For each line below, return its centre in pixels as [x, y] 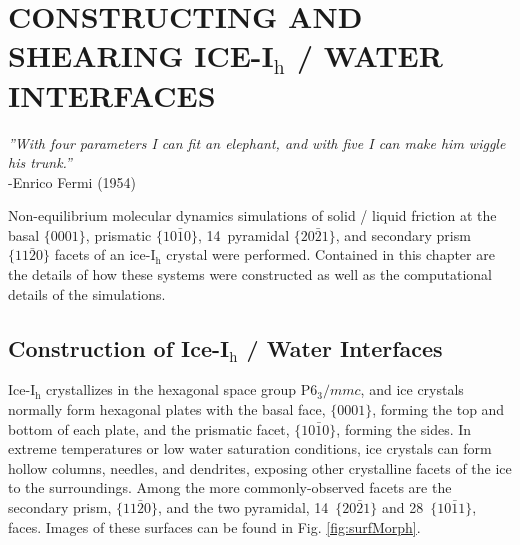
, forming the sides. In [404, 428]
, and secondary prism [403, 234]
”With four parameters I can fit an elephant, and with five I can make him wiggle [257, 142]
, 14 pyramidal [243, 234]
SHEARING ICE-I [141, 55]
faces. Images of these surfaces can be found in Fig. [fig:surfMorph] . [214, 526]
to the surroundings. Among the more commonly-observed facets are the [230, 487]
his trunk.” [40, 162]
